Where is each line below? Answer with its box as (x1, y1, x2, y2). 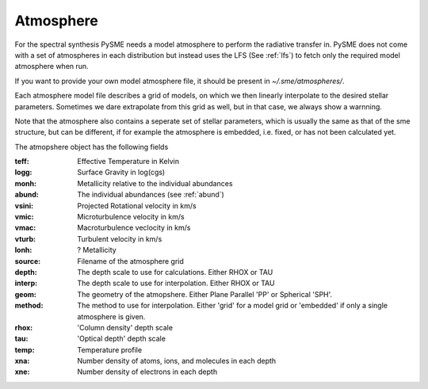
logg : (14, 167, 32, 177)
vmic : (14, 212, 34, 222)
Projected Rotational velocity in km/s (77, 200, 197, 210)
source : (14, 256, 41, 265)
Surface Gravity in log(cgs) (77, 167, 166, 177)
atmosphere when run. (14, 62, 89, 71)
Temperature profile (77, 345, 143, 354)
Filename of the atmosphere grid (77, 256, 184, 265)
